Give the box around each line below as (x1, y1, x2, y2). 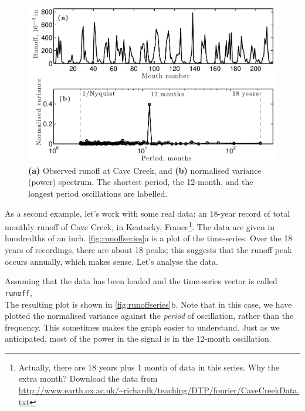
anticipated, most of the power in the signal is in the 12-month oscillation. (5, 332, 272, 345)
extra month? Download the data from (18, 372, 158, 385)
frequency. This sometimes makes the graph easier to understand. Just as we (5, 321, 280, 333)
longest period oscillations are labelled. (28, 187, 168, 200)
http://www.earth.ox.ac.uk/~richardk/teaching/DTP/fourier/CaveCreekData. (18, 384, 300, 396)
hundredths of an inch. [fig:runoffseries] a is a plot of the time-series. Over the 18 (5, 232, 293, 244)
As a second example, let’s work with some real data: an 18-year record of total (5, 207, 290, 219)
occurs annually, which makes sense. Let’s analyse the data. (5, 255, 218, 267)
